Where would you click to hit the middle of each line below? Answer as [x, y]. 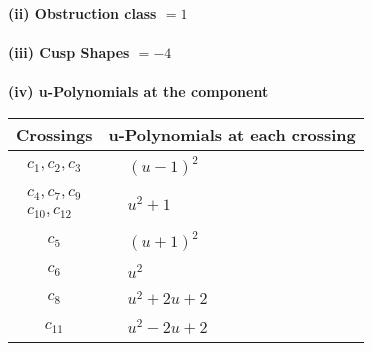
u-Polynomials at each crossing [232, 134]
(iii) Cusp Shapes [69, 52]
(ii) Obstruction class [82, 13]
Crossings [54, 134]
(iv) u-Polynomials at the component [138, 91]
